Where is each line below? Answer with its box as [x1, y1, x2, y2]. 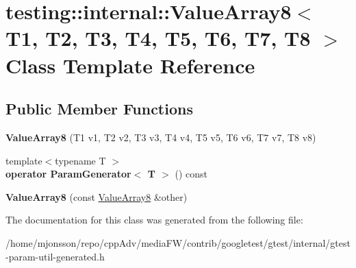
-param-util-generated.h [5, 249, 105, 263]
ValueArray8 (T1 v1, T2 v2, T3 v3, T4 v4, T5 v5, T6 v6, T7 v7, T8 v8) [5, 130, 316, 144]
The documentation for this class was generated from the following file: [5, 212, 303, 227]
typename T [55, 153, 106, 167]
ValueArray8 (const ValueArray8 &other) [5, 189, 188, 204]
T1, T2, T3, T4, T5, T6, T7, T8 [5, 24, 311, 52]
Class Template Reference [5, 51, 255, 79]
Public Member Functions [5, 98, 193, 119]
